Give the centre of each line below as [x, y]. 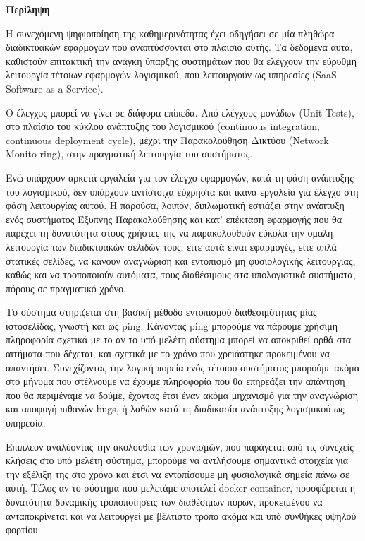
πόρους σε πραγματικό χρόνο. [66, 288]
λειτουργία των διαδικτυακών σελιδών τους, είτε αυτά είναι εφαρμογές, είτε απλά [171, 246]
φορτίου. [23, 529]
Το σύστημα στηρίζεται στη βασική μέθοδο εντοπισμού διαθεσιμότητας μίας [161, 312]
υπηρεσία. [26, 423]
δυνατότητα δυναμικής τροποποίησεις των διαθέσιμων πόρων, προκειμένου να [164, 501]
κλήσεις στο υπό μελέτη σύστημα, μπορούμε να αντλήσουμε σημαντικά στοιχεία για [177, 460]
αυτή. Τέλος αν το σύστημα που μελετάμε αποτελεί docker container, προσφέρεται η [181, 488]
